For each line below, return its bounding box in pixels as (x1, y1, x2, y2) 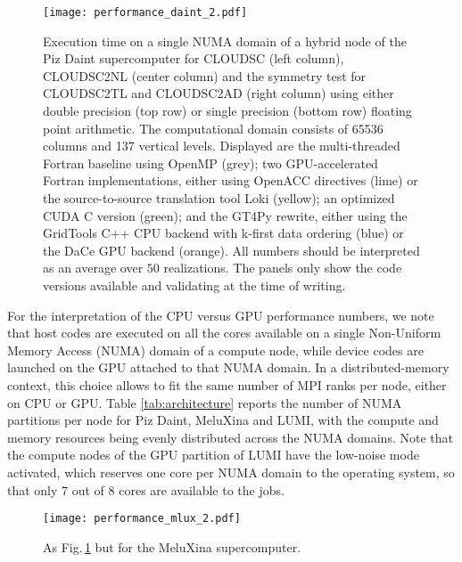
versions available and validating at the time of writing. (43, 275, 346, 294)
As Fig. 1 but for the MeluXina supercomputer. (43, 537, 301, 556)
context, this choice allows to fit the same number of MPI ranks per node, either (7, 375, 447, 394)
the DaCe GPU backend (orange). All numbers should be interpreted (43, 240, 420, 259)
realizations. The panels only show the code (163, 258, 402, 277)
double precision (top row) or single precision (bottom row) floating (43, 102, 412, 120)
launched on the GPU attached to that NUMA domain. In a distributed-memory (7, 358, 450, 377)
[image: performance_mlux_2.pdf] (43, 512, 241, 525)
